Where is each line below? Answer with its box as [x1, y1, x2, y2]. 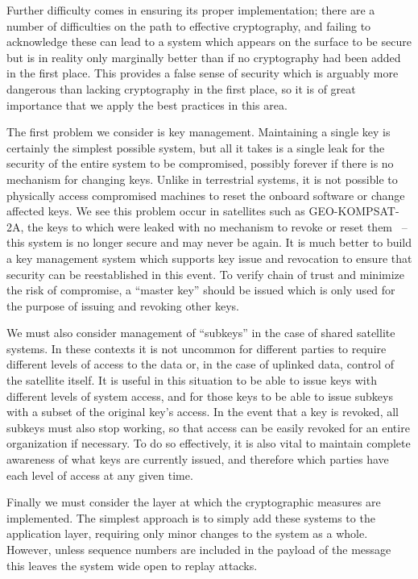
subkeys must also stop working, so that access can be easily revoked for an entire [6, 419, 410, 435]
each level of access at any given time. [6, 466, 193, 483]
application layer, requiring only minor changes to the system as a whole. [6, 525, 368, 542]
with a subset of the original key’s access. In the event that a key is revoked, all [6, 403, 399, 420]
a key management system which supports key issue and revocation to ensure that [6, 249, 412, 266]
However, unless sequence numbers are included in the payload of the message [6, 541, 391, 557]
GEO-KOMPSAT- [308, 202, 399, 219]
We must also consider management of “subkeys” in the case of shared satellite [6, 324, 395, 341]
